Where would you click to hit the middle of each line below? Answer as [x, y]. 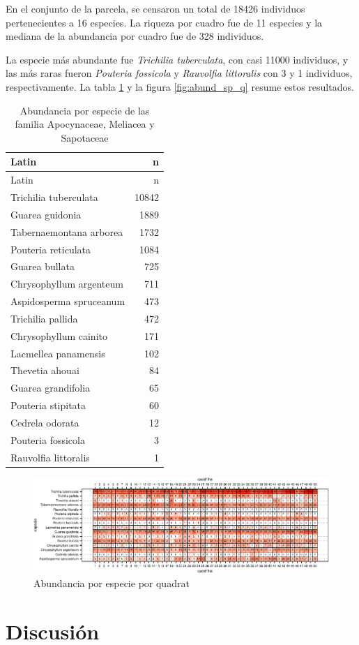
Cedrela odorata [45, 422]
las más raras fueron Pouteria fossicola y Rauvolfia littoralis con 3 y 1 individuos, [179, 73]
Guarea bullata [43, 266]
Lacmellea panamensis [58, 353]
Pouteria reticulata [51, 249]
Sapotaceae [85, 137]
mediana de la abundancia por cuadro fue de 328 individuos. [135, 36]
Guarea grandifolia [51, 388]
